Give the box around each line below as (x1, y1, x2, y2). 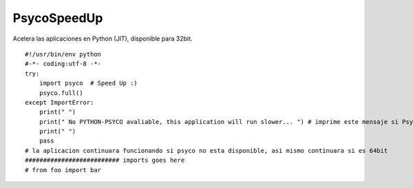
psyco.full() (39, 89, 83, 96)
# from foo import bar (25, 166, 102, 174)
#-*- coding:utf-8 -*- (25, 60, 102, 68)
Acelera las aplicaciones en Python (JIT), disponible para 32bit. (12, 34, 193, 43)
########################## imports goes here (25, 156, 185, 165)
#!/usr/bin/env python (25, 50, 102, 58)
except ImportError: (25, 98, 94, 106)
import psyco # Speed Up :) (39, 79, 138, 87)
